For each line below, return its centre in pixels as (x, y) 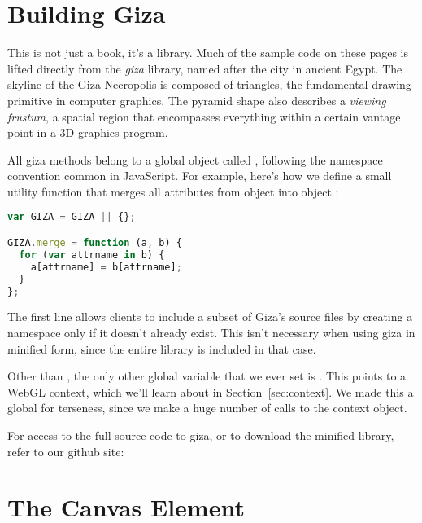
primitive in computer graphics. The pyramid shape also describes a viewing (197, 100)
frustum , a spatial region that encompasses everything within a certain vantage (204, 116)
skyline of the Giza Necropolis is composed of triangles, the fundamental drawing (209, 84)
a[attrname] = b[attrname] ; (106, 267)
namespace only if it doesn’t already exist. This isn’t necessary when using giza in (211, 332)
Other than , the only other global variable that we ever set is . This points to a (207, 376)
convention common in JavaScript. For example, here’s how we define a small (200, 176)
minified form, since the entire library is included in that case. (162, 348)
